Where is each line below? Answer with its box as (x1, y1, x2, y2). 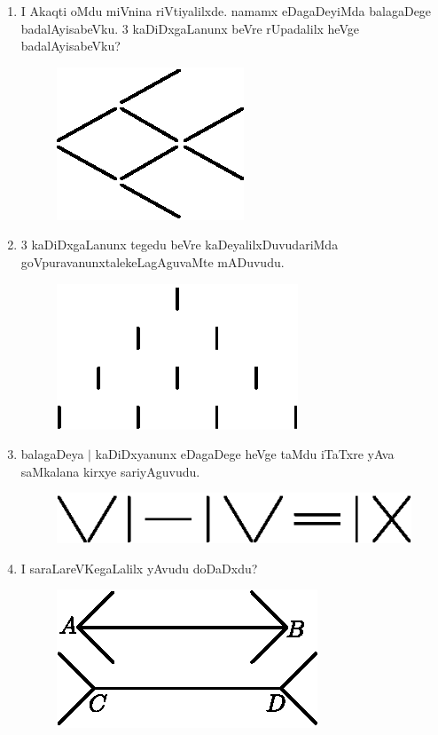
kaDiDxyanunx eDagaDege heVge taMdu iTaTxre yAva (95, 445, 395, 463)
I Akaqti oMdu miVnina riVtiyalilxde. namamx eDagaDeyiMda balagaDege (20, 2, 432, 20)
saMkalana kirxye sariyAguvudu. (20, 462, 200, 480)
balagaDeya (20, 445, 84, 463)
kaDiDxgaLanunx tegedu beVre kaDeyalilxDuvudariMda (31, 235, 339, 254)
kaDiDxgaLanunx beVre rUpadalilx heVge (132, 19, 359, 37)
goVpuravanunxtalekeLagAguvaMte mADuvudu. (20, 252, 285, 271)
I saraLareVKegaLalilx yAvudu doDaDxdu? (20, 558, 258, 577)
